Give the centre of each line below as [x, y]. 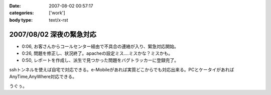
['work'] [57, 13]
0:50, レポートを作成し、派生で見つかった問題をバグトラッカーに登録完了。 [100, 60]
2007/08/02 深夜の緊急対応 [53, 34]
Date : [15, 6]
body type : [21, 20]
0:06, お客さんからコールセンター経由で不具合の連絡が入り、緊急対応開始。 [100, 46]
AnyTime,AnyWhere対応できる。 [43, 77]
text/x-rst [58, 20]
